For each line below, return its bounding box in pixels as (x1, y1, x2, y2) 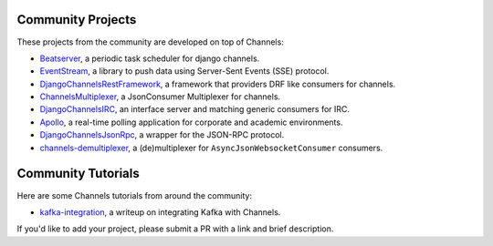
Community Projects (16, 12, 137, 27)
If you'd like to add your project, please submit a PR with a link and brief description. (16, 223, 334, 234)
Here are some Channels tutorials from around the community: (16, 190, 253, 200)
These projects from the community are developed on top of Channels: (16, 36, 285, 47)
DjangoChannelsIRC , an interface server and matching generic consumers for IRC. (39, 104, 351, 115)
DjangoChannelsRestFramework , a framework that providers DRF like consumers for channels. (39, 78, 396, 89)
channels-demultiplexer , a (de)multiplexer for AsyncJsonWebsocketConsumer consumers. (39, 142, 383, 153)
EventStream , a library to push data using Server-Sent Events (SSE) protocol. (39, 66, 330, 77)
